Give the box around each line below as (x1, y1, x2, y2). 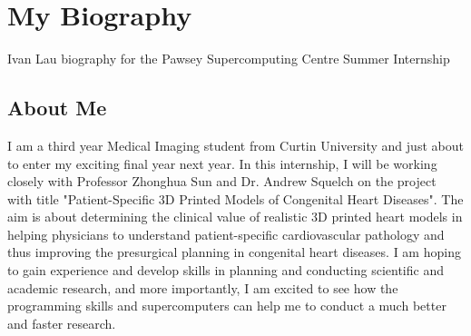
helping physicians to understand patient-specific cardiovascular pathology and (7, 224, 445, 243)
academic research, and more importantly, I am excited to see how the (7, 278, 398, 297)
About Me (7, 94, 107, 122)
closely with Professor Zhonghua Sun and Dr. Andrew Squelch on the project (7, 172, 437, 191)
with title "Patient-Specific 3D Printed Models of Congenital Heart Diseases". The (7, 189, 464, 208)
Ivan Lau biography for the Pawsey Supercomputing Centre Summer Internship (7, 49, 450, 68)
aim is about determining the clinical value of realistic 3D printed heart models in (7, 207, 463, 226)
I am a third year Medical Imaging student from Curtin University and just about (7, 135, 464, 154)
